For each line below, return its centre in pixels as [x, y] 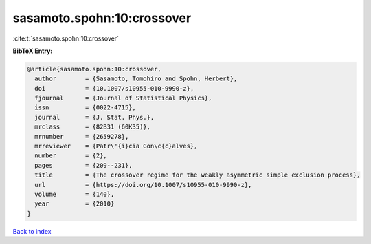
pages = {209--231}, [84, 165]
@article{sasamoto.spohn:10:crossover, [94, 69]
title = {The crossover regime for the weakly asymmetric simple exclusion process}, [198, 175]
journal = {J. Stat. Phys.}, [94, 117]
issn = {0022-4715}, [86, 108]
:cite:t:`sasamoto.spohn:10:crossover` [66, 38]
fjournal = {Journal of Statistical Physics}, [123, 98]
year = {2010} [75, 204]
